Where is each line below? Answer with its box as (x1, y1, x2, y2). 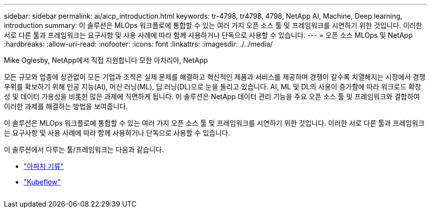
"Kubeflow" (24, 178, 61, 186)
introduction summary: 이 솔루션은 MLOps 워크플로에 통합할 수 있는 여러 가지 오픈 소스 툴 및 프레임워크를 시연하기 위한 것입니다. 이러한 (4, 21, 422, 29)
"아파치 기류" (24, 162, 64, 170)
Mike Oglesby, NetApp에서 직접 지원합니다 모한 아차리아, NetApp (4, 56, 208, 64)
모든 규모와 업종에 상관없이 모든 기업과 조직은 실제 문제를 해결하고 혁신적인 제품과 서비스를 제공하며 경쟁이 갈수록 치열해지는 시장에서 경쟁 (4, 73, 426, 81)
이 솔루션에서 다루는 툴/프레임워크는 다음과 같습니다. (4, 145, 164, 154)
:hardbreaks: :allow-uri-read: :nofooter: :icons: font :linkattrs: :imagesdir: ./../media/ (4, 40, 273, 48)
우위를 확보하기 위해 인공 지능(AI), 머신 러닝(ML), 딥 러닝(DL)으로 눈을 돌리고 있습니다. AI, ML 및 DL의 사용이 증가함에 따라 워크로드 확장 (4, 82, 421, 91)
